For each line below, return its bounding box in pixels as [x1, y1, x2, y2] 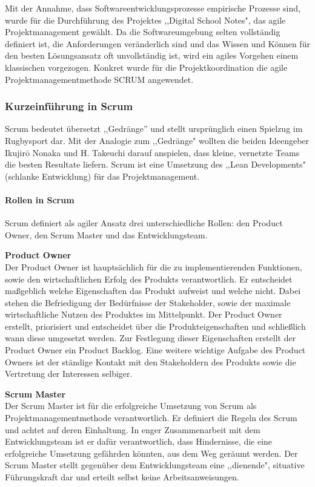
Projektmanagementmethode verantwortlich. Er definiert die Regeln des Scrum [5, 411, 297, 424]
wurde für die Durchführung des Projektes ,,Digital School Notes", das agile [5, 13, 286, 26]
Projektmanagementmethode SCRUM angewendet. [5, 73, 194, 85]
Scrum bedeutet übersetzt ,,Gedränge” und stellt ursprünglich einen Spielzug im [5, 122, 303, 135]
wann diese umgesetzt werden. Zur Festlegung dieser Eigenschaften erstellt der [5, 332, 296, 344]
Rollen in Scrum [5, 193, 75, 206]
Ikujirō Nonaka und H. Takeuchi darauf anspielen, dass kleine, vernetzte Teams [5, 146, 300, 159]
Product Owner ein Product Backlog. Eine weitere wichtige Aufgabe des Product [5, 344, 306, 356]
